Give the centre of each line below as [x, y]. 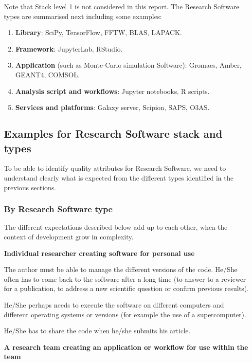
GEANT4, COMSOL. [48, 74]
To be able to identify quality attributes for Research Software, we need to [115, 168]
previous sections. [30, 187]
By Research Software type [58, 209]
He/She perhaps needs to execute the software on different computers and [114, 304]
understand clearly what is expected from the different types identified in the [119, 177]
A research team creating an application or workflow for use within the [126, 347]
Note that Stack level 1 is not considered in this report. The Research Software [122, 6]
